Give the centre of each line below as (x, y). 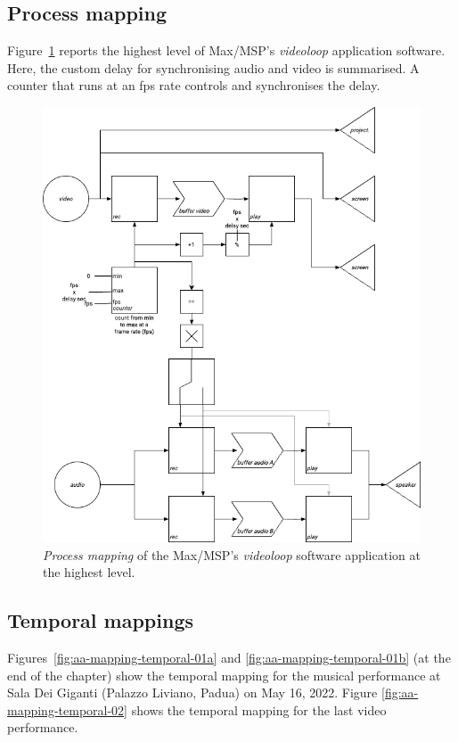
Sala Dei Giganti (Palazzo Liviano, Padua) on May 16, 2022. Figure (192, 693)
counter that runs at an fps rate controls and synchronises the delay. (194, 85)
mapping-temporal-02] (68, 709)
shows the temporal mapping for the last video (259, 709)
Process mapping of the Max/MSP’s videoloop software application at (232, 554)
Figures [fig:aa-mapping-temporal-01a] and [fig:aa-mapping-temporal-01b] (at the (229, 658)
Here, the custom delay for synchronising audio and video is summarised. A (213, 67)
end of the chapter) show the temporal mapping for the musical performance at (224, 675)
